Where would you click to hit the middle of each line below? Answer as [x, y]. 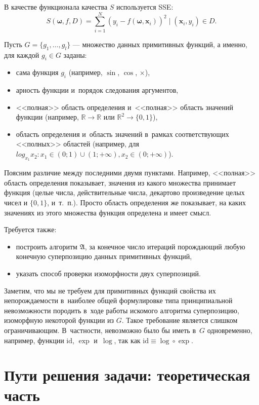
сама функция [37, 72]
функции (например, [47, 117]
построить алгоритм [47, 246]
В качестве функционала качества [56, 7]
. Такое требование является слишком [180, 320]
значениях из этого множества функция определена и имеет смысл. [108, 212]
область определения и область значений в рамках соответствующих [122, 134]
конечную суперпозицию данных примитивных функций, [104, 256]
